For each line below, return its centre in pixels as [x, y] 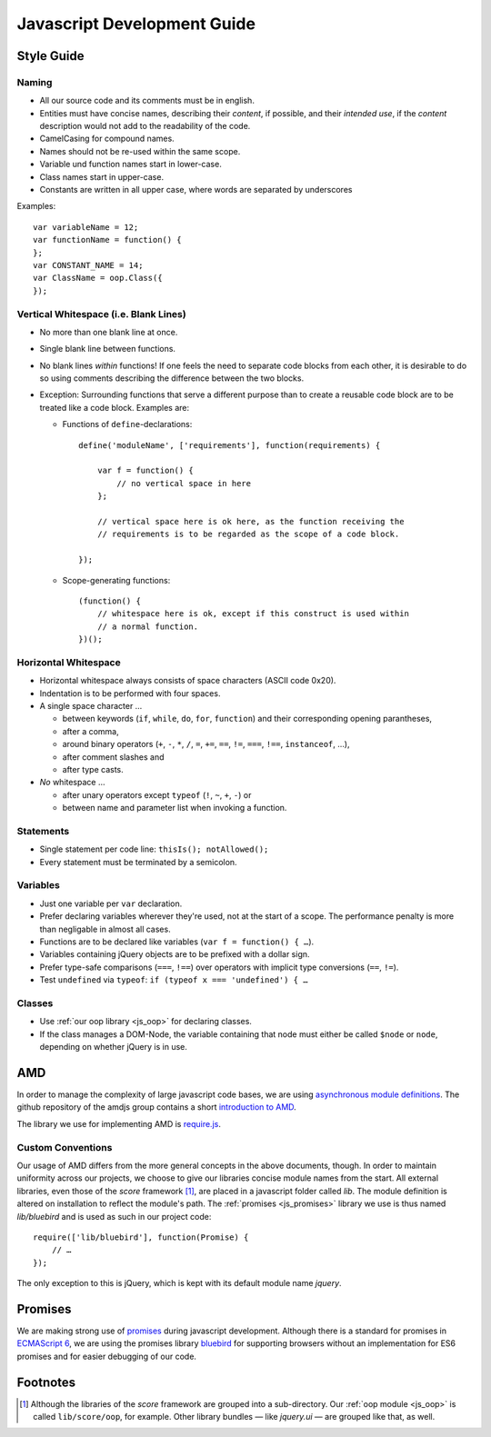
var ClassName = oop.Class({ [98, 278]
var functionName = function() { [107, 240]
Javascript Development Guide [136, 24]
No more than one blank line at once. [109, 332]
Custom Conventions [65, 1147]
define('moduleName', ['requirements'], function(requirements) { [230, 445]
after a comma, [90, 731]
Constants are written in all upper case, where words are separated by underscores [196, 190]
